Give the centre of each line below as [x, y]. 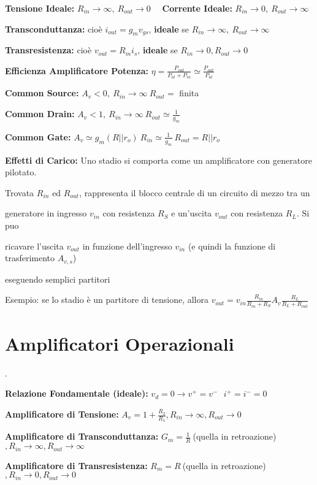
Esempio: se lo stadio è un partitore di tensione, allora [107, 300]
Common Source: [42, 93]
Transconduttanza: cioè [54, 29]
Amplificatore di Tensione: [62, 414]
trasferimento [30, 258]
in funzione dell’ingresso [127, 246]
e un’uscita [192, 213]
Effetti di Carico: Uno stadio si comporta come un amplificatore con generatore [158, 160]
